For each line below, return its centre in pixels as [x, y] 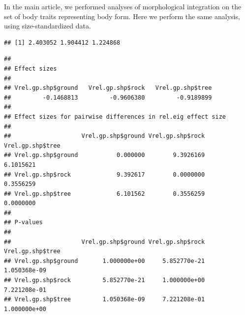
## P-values [23, 223]
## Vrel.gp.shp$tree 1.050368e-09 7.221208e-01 [105, 300]
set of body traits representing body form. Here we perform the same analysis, [122, 16]
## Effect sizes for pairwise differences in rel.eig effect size [115, 117]
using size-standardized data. [47, 26]
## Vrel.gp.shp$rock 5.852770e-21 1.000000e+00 [105, 280]
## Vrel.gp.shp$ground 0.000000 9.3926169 [105, 155]
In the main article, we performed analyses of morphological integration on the [123, 6]
